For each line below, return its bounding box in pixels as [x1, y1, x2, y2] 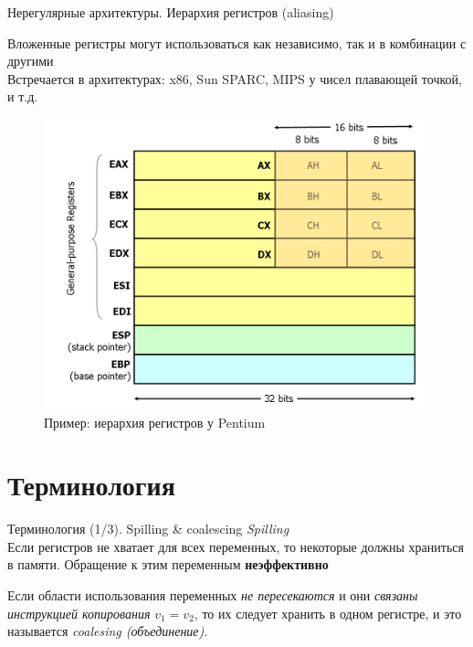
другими [7, 51, 54, 70]
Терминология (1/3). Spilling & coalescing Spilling [7, 519, 289, 538]
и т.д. [7, 87, 38, 106]
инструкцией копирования [7, 603, 151, 622]
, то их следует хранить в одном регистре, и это [194, 603, 462, 622]
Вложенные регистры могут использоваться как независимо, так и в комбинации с [7, 33, 467, 52]
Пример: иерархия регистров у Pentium [44, 412, 266, 431]
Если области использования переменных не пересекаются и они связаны [7, 586, 418, 605]
